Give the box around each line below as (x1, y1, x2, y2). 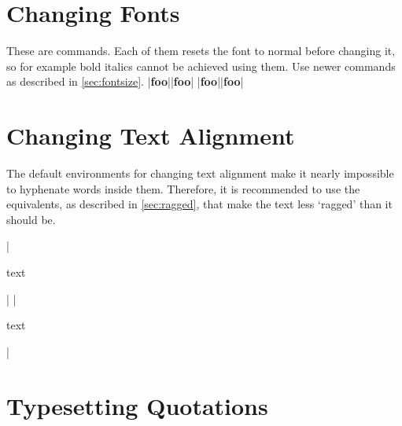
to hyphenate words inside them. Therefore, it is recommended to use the (6, 180, 360, 196)
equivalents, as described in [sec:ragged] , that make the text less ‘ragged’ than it (6, 196, 393, 212)
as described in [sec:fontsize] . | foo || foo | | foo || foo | (6, 73, 244, 90)
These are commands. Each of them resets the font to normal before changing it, (6, 42, 396, 59)
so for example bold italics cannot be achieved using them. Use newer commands (6, 57, 396, 74)
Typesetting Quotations (6, 389, 268, 421)
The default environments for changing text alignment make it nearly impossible (6, 165, 394, 182)
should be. (6, 211, 56, 227)
